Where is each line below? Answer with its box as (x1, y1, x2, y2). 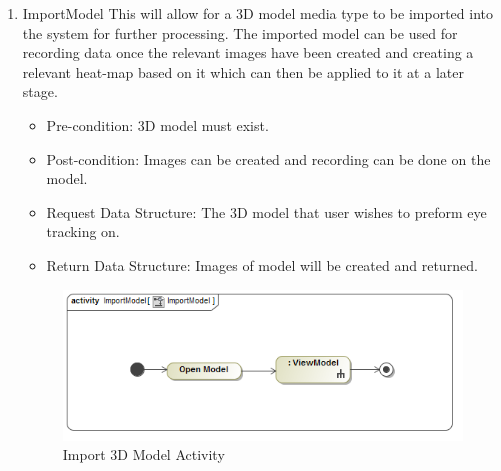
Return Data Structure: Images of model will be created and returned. (46, 254, 478, 275)
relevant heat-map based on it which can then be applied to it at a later (22, 61, 464, 82)
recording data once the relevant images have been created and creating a (22, 42, 474, 63)
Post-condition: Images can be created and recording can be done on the (46, 148, 491, 169)
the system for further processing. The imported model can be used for (22, 22, 458, 43)
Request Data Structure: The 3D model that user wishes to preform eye (46, 201, 487, 222)
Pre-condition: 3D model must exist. (46, 114, 269, 135)
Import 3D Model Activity (62, 444, 225, 465)
